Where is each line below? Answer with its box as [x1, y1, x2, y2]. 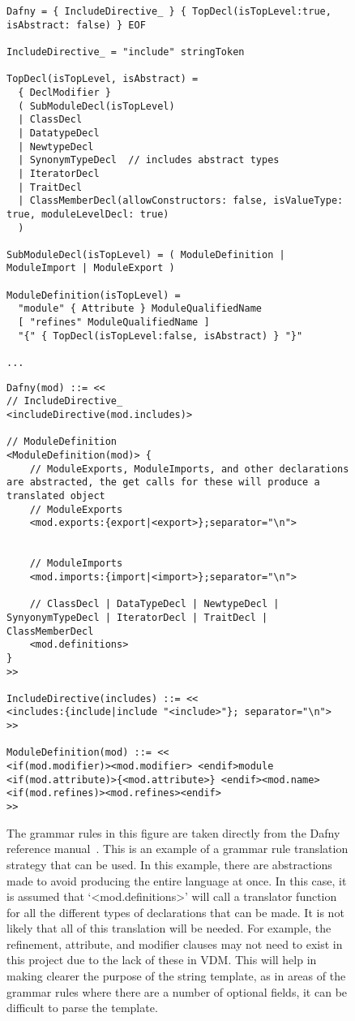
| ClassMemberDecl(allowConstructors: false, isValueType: [18, 195, 344, 207]
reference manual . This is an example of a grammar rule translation [6, 840, 349, 857]
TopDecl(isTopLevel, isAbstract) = [6, 73, 199, 85]
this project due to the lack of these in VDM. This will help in [6, 951, 317, 968]
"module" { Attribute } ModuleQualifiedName [18, 303, 262, 315]
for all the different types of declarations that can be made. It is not [6, 903, 344, 920]
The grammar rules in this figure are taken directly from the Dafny [6, 824, 340, 841]
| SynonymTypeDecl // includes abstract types [18, 154, 280, 166]
